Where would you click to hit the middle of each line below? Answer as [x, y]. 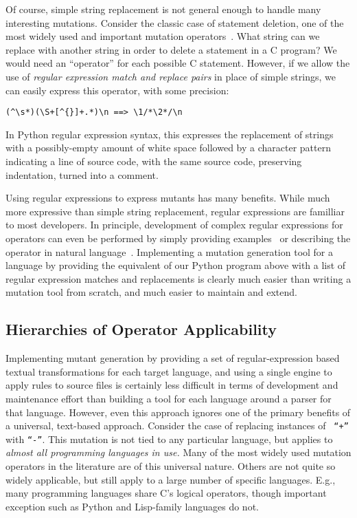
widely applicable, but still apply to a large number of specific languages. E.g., [171, 479]
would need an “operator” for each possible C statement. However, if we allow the [178, 63]
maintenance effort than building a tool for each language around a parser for [169, 398]
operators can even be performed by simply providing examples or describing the [178, 238]
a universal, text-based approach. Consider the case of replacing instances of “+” [177, 425]
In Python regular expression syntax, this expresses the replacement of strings [170, 134]
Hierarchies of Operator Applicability [141, 329]
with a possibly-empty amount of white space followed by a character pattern [168, 148]
